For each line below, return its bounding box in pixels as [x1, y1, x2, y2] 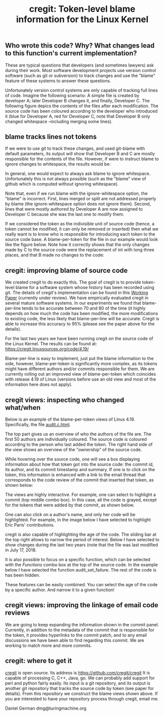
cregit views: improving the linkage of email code [5, 601, 159, 609]
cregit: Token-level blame [29, 3, 136, 15]
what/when [5, 403, 41, 412]
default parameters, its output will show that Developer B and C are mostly [5, 151, 155, 157]
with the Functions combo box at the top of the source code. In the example [5, 562, 158, 568]
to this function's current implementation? [5, 49, 137, 57]
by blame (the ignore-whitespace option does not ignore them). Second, [5, 201, 151, 207]
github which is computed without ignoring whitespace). [5, 181, 119, 187]
